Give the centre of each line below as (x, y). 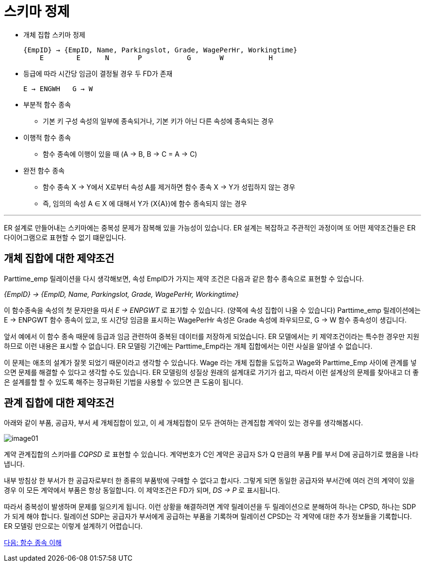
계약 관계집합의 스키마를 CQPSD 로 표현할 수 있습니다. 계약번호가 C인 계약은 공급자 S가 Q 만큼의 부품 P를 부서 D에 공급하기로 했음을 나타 (211, 454)
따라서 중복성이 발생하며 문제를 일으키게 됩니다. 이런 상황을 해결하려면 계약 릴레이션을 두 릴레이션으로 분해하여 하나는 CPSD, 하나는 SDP (210, 507)
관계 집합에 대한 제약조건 (59, 403)
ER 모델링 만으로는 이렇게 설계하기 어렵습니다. (73, 526)
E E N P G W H (156, 57)
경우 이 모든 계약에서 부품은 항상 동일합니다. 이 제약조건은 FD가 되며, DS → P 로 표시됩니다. (142, 490)
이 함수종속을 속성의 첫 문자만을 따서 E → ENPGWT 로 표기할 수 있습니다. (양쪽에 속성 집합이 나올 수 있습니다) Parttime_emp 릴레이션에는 (212, 310)
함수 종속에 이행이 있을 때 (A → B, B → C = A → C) (120, 154)
